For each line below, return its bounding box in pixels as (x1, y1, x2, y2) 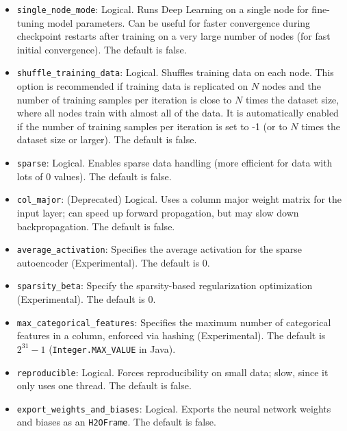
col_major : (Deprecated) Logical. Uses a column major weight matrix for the (16, 192, 342, 206)
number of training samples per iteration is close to (16, 92, 232, 106)
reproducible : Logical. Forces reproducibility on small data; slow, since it (16, 365, 329, 379)
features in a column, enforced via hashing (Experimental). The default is (16, 328, 326, 343)
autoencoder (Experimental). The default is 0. (16, 255, 210, 269)
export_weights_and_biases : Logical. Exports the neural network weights (16, 401, 331, 415)
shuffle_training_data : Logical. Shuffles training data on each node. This (16, 65, 334, 79)
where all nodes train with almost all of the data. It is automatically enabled (16, 106, 339, 120)
